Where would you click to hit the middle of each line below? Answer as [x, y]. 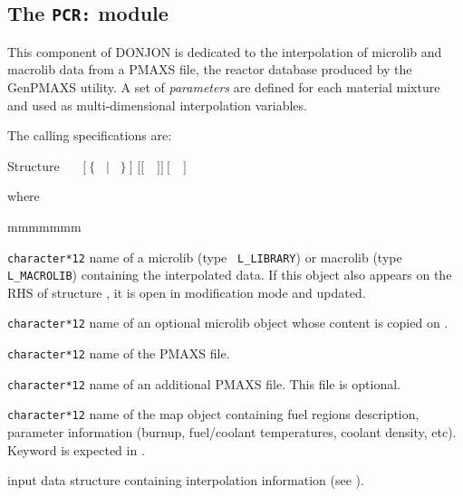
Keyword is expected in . [76, 449]
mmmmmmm [44, 226]
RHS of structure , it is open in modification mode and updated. [187, 292]
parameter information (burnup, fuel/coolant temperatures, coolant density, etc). [232, 432]
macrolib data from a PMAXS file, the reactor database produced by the [210, 69]
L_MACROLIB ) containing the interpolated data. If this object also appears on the [230, 275]
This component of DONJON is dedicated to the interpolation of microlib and [225, 51]
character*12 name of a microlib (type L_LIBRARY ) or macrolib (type [205, 257]
